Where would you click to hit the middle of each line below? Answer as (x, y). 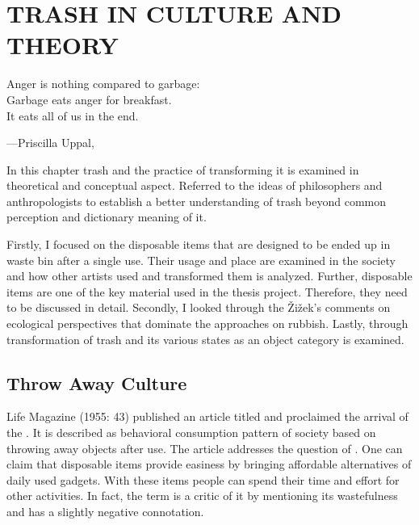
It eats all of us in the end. (73, 115)
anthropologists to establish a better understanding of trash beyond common (197, 201)
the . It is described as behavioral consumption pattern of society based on (191, 433)
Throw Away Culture (97, 382)
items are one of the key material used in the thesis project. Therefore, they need (207, 291)
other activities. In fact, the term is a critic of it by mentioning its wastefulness (202, 496)
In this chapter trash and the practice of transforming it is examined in (183, 169)
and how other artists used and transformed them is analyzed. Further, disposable (209, 276)
